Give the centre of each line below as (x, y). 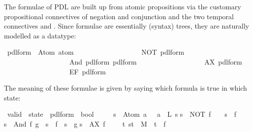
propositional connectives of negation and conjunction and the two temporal (119, 16)
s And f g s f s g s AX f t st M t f (85, 123)
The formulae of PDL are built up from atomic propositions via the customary (123, 6)
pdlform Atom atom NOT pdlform (96, 52)
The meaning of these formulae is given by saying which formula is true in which (126, 88)
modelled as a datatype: (40, 35)
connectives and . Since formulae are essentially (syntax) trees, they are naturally (126, 26)
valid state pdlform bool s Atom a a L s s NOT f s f (122, 114)
